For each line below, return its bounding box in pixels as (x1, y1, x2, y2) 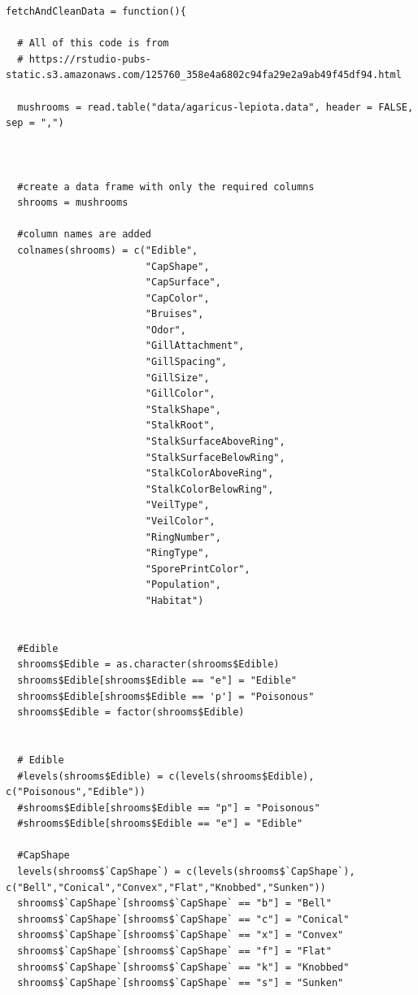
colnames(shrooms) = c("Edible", (17, 244, 198, 256)
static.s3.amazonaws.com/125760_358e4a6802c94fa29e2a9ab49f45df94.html (6, 69, 402, 81)
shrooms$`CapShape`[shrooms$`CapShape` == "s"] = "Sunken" (17, 977, 344, 989)
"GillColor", (145, 388, 216, 400)
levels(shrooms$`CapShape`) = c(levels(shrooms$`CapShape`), (17, 866, 355, 878)
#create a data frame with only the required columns (17, 180, 315, 193)
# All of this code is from (17, 37, 169, 50)
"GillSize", (145, 371, 210, 384)
